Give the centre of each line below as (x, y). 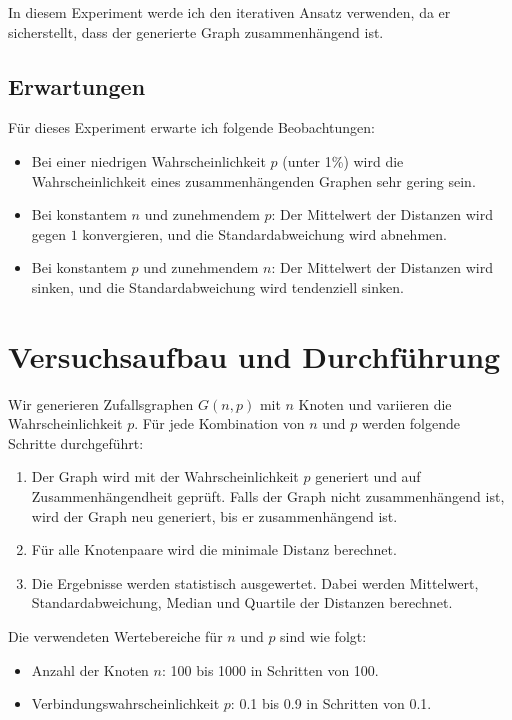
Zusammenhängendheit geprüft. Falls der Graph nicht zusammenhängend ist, (268, 496)
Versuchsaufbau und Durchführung (254, 355)
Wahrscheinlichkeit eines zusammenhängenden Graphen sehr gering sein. (253, 180)
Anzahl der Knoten (90, 669)
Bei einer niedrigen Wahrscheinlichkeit (148, 160)
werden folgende (411, 423)
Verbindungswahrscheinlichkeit (125, 703)
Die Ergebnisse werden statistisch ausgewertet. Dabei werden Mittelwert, (255, 582)
